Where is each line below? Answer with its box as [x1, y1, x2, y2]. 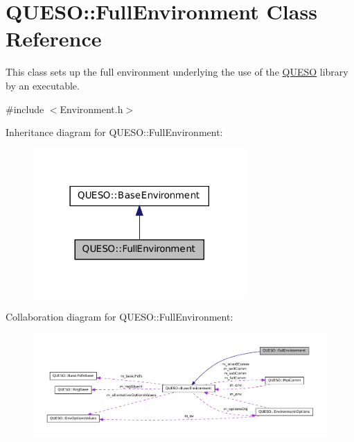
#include [6, 101, 44, 116]
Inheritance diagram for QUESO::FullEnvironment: [6, 125, 223, 139]
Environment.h [60, 101, 123, 116]
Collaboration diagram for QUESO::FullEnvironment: [6, 309, 233, 323]
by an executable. [6, 78, 80, 92]
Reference [6, 24, 102, 53]
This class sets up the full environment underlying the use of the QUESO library [6, 65, 348, 79]
